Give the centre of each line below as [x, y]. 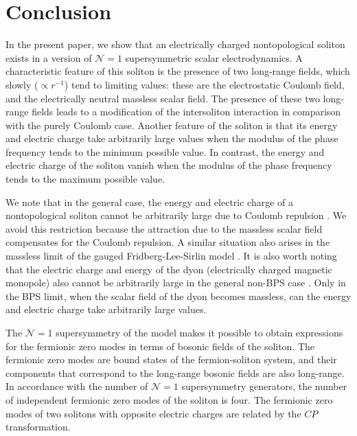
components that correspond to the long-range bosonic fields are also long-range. [175, 372]
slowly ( [22, 84]
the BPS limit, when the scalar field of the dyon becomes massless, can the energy [178, 296]
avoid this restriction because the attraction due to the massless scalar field [164, 228]
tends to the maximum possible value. [85, 179]
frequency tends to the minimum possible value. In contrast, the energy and [165, 151]
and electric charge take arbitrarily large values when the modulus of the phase [172, 138]
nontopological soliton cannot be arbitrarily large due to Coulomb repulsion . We [176, 215]
